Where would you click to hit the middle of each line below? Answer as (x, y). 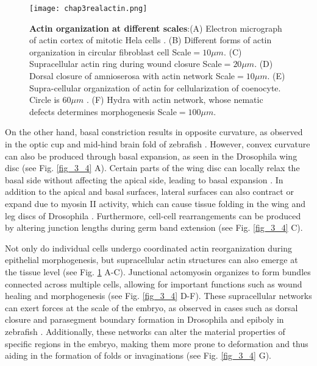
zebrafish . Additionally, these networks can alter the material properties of (145, 331)
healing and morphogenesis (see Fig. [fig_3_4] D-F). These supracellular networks (158, 296)
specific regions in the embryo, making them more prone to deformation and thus (157, 343)
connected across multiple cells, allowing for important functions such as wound (154, 283)
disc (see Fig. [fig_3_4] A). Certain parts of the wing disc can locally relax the (152, 168)
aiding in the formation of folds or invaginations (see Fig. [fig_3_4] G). (138, 355)
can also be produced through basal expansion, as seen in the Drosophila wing (151, 156)
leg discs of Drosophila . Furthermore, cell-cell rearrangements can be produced (153, 215)
